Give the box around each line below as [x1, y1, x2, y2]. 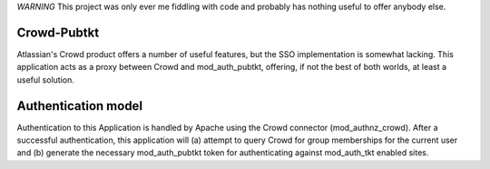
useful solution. [16, 74, 74, 85]
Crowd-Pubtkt [16, 25, 100, 40]
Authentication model [16, 98, 143, 114]
